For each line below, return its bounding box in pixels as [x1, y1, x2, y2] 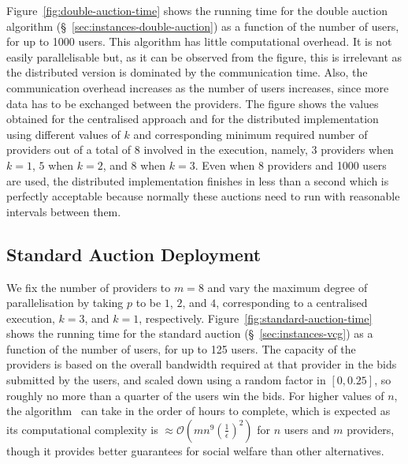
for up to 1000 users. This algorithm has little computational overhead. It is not [6, 33, 392, 50]
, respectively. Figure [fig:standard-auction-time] [139, 309, 373, 326]
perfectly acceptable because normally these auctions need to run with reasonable [6, 188, 400, 204]
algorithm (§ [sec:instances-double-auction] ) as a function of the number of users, [6, 17, 399, 34]
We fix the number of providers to [6, 279, 171, 295]
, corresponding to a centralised [216, 294, 368, 311]
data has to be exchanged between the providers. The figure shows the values [6, 95, 379, 111]
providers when [321, 141, 394, 158]
